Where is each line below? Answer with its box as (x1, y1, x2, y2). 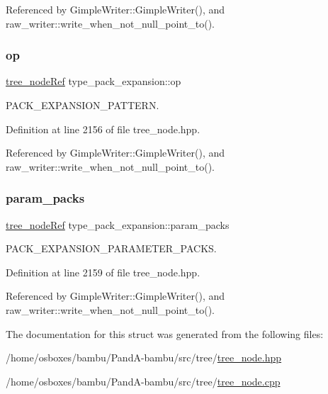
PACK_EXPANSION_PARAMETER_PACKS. (6, 241, 217, 256)
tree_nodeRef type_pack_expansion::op (6, 74, 181, 89)
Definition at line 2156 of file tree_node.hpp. (6, 121, 200, 136)
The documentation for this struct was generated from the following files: (6, 326, 324, 341)
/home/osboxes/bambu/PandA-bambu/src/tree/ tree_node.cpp (6, 373, 281, 388)
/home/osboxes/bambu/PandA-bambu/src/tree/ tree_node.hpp (6, 350, 282, 365)
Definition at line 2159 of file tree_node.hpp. (6, 264, 200, 279)
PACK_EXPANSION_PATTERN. (6, 98, 159, 112)
